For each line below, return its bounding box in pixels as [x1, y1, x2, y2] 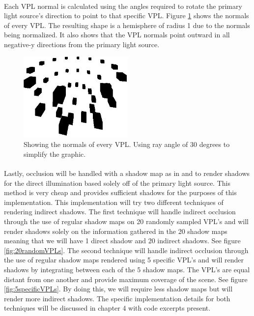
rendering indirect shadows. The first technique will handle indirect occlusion [4, 206, 236, 217]
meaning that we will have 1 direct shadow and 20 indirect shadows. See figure [4, 235, 241, 246]
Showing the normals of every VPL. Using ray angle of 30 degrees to [24, 139, 230, 149]
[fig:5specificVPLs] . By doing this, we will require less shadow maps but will [4, 284, 233, 294]
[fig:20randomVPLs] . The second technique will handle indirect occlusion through [4, 245, 249, 255]
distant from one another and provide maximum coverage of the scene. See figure [4, 274, 248, 284]
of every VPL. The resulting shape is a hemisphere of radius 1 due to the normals [4, 20, 250, 30]
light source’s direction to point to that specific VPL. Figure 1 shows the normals [4, 10, 249, 21]
